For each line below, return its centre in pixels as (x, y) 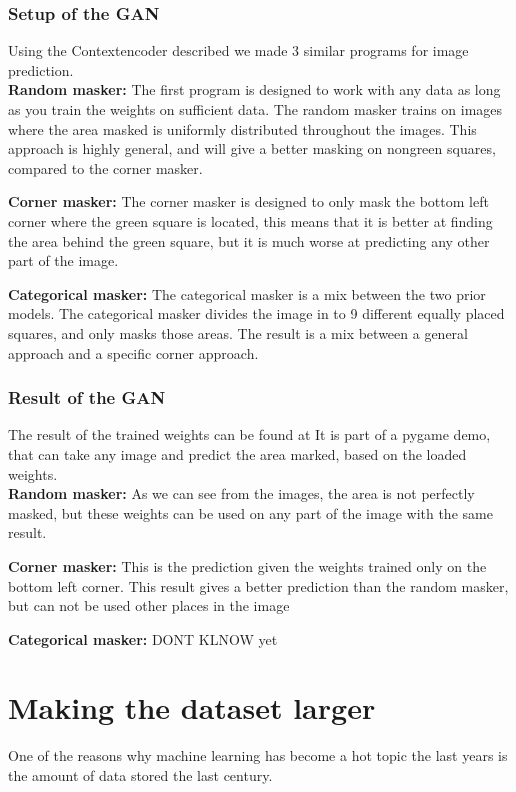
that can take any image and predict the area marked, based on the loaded (237, 453)
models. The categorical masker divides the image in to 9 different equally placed (256, 313)
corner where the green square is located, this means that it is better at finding (250, 220)
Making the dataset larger (192, 707)
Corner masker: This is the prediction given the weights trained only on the (247, 565)
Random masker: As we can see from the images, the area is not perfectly (241, 493)
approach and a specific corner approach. (133, 352)
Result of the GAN (87, 397)
